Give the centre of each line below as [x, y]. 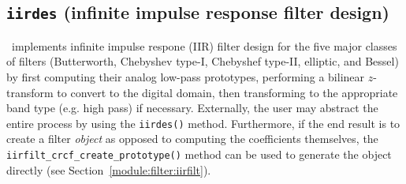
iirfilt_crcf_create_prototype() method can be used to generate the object [199, 154]
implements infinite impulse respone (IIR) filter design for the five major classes [204, 45]
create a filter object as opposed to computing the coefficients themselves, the [192, 139]
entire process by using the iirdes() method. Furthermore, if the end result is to [203, 123]
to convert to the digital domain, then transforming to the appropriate [227, 92]
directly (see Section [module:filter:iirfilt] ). [109, 169]
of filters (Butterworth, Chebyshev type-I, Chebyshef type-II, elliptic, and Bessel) [203, 61]
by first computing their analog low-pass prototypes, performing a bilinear [186, 76]
